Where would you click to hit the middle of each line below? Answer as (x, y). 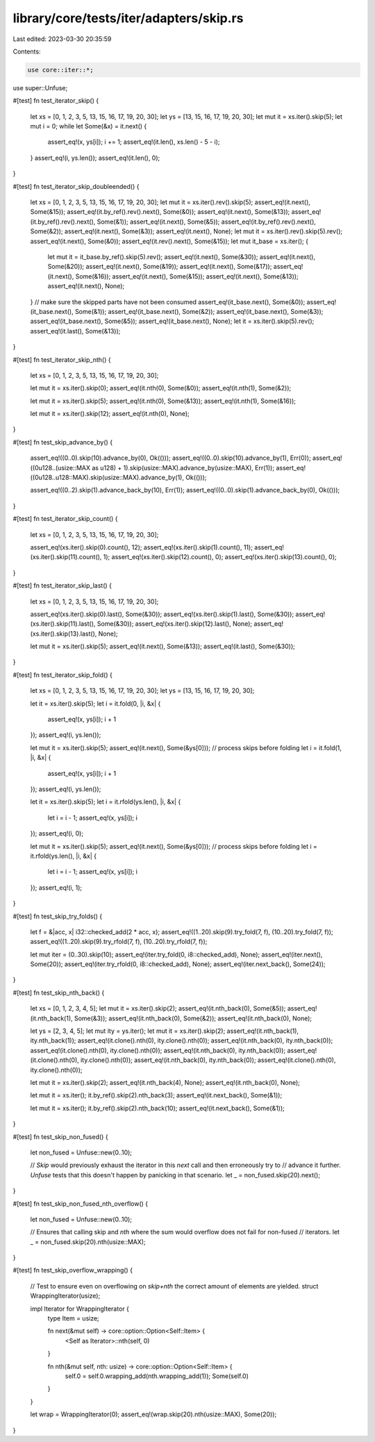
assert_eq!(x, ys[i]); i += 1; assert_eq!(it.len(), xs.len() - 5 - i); (134, 142)
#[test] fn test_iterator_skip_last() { (62, 586)
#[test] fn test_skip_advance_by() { (63, 442)
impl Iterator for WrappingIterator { (80, 1309)
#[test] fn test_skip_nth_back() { (59, 993)
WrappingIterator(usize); (65, 1296)
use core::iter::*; (60, 70)
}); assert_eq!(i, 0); (57, 834)
